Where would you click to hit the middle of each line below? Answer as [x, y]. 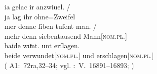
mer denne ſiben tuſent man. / [51, 26]
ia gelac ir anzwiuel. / [38, 6]
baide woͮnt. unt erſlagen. [42, 45]
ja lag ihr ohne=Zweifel [40, 16]
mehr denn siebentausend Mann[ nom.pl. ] [66, 36]
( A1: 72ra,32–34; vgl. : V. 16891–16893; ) [69, 65]
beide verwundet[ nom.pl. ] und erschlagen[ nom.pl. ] [79, 55]
